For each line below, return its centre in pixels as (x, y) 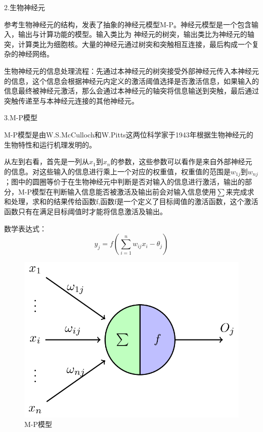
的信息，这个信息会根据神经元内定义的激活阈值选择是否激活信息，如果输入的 (131, 81)
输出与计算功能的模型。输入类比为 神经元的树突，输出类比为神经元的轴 (136, 34)
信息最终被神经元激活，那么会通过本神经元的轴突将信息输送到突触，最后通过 (131, 91)
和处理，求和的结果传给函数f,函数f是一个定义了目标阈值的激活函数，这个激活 (131, 201)
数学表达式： (25, 228)
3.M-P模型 (21, 117)
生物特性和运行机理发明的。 (50, 144)
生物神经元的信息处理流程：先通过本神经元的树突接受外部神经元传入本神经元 (131, 70)
